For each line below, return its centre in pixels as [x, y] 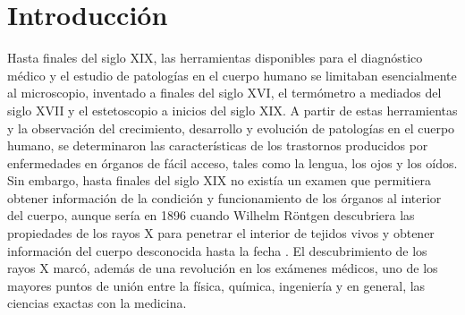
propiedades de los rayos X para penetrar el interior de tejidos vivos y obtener [221, 233]
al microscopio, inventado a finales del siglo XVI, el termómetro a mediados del [224, 93]
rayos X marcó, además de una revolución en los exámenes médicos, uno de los [223, 268]
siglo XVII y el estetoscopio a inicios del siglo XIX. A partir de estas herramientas [232, 110]
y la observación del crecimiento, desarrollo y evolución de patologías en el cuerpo [231, 128]
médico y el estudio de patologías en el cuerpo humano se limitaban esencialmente [232, 75]
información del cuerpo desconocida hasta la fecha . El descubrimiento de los [217, 250]
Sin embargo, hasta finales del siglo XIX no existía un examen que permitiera [220, 180]
